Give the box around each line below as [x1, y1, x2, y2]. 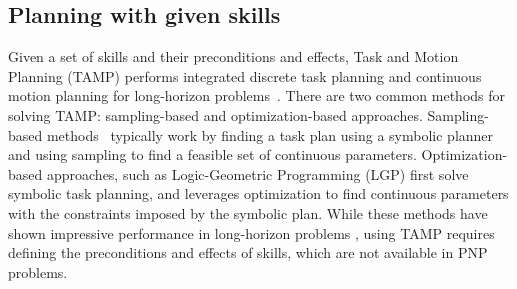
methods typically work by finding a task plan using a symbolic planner [46, 124, 494, 145]
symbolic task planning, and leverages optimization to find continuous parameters [8, 183, 509, 204]
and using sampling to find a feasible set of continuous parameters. [8, 144, 417, 165]
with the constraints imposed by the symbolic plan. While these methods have [8, 202, 488, 223]
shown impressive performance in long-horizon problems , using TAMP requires [8, 222, 495, 243]
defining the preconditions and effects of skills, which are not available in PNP [8, 242, 488, 263]
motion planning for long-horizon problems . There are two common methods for [8, 85, 506, 106]
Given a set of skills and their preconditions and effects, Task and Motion [8, 46, 459, 67]
